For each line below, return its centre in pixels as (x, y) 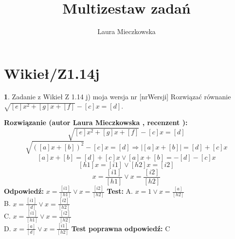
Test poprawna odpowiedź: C (121, 228)
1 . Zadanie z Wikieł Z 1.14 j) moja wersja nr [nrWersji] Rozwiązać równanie (117, 96)
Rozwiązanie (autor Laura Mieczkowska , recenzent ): (96, 122)
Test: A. (120, 191)
